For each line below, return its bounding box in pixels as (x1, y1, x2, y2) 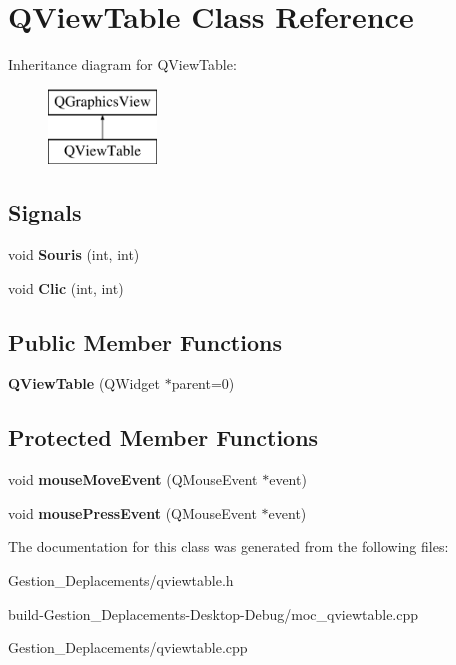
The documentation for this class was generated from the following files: (8, 536, 449, 557)
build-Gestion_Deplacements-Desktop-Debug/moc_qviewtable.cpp (8, 603, 419, 624)
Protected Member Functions (8, 422, 319, 453)
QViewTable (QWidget (8, 373, 160, 394)
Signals (8, 197, 82, 228)
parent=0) (171, 373, 235, 394)
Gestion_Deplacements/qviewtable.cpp (8, 637, 248, 658)
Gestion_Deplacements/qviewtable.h (8, 570, 234, 591)
